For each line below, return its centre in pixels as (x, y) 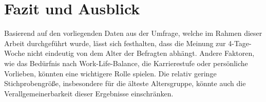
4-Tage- (240, 43)
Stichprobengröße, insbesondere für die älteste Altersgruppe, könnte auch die (125, 83)
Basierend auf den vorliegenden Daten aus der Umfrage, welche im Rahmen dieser (133, 33)
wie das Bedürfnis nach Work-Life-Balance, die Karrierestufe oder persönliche (126, 63)
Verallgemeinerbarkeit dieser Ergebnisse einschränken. (89, 93)
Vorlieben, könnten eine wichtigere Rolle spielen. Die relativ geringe (110, 73)
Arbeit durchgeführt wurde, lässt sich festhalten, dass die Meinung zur (115, 43)
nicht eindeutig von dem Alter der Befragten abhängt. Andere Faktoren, (141, 53)
